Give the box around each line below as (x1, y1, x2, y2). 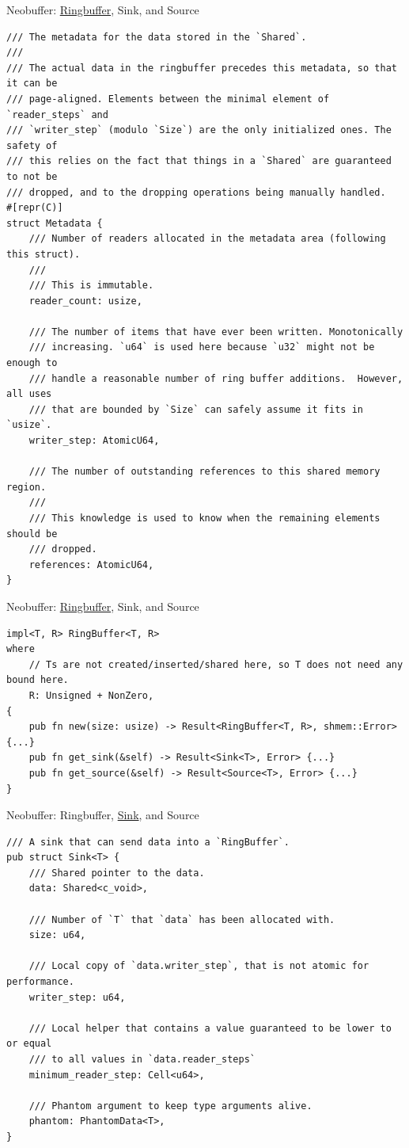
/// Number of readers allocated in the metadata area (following (28, 233, 386, 245)
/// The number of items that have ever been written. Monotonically (28, 326, 403, 338)
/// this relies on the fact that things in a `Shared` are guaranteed (6, 155, 392, 167)
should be (6, 528, 58, 540)
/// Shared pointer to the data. (28, 867, 205, 879)
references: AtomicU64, (28, 559, 154, 570)
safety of (6, 139, 58, 151)
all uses (6, 388, 52, 400)
